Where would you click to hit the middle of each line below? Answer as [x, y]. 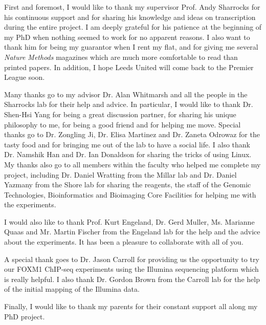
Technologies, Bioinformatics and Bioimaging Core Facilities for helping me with [130, 194]
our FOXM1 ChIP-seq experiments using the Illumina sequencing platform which [131, 269]
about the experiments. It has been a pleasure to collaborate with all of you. [124, 242]
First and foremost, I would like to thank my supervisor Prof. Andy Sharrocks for [132, 7]
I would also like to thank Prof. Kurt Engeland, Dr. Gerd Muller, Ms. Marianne [129, 221]
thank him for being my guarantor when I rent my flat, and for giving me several [131, 47]
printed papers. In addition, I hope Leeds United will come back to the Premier [129, 67]
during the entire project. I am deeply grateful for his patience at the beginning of [133, 27]
